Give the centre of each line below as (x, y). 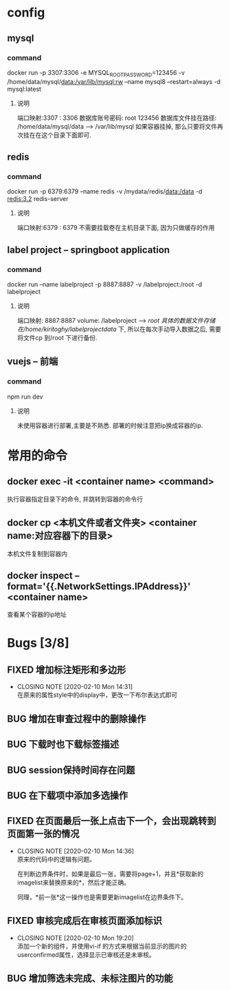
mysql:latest (24, 89)
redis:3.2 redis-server (38, 199)
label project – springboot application (89, 250)
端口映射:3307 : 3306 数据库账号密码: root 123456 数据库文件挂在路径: (117, 118)
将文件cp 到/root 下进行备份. (57, 338)
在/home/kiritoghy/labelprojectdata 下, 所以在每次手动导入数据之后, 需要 (119, 329)
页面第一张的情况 (43, 834)
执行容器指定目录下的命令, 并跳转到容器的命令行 (75, 499)
